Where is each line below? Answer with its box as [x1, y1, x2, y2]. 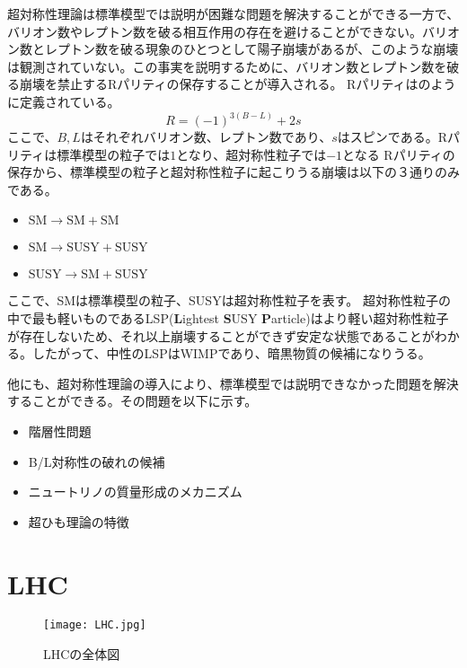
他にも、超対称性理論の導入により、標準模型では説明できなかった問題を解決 [7, 374, 459, 392]
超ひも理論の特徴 [28, 512, 129, 531]
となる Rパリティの [342, 145, 455, 163]
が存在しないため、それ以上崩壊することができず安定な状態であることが [7, 326, 435, 345]
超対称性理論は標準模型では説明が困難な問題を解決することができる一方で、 [7, 4, 460, 22]
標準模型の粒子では [57, 145, 171, 163]
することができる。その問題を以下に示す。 [7, 391, 258, 410]
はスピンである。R [337, 127, 447, 145]
